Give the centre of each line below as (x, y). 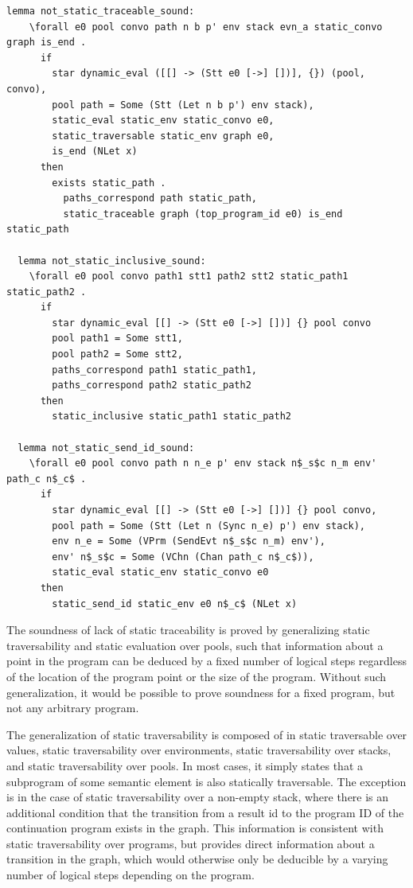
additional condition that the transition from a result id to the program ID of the (205, 812)
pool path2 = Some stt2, (117, 354)
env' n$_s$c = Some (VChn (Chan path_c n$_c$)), (183, 557)
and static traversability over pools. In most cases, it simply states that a (185, 765)
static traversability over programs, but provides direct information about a (191, 843)
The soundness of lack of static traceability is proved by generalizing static (188, 630)
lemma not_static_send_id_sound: (106, 448)
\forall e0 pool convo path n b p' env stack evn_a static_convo (206, 27)
